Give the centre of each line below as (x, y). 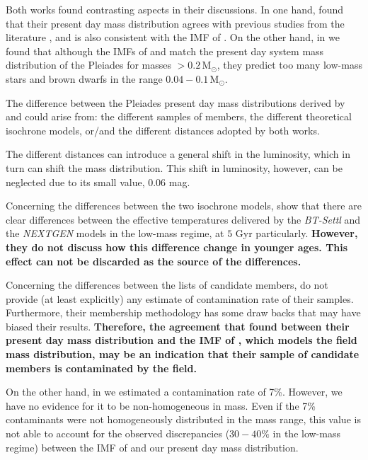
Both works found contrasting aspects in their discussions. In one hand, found (174, 9)
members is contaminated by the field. (101, 368)
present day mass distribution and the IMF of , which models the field (182, 340)
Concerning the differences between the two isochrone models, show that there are (184, 206)
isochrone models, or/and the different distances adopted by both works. (163, 130)
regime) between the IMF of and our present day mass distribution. (152, 447)
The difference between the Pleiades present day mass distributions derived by (176, 102)
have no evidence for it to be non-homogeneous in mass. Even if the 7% (161, 405)
